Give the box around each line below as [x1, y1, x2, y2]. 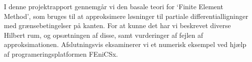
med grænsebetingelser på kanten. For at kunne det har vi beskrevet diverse [4, 20, 231, 31]
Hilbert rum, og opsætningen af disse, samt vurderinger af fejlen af [4, 30, 203, 40]
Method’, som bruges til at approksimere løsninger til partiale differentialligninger [4, 11, 249, 21]
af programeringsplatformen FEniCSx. [4, 48, 118, 59]
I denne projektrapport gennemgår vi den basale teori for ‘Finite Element [4, 1, 223, 11]
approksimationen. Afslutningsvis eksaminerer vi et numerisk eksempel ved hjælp [4, 39, 247, 49]
